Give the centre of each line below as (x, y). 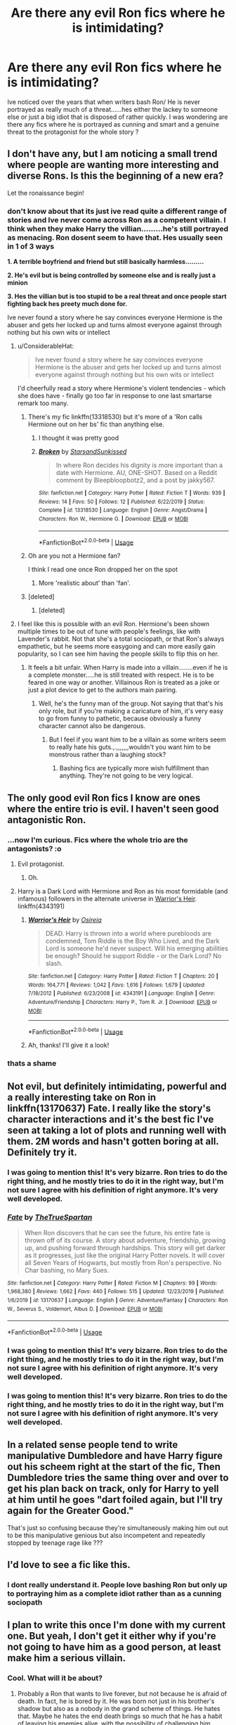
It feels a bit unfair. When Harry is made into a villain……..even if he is (128, 668)
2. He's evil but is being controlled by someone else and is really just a (112, 275)
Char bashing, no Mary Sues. (67, 1270)
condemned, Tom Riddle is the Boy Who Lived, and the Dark (132, 941)
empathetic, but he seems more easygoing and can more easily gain (116, 647)
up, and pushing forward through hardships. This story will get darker (125, 1247)
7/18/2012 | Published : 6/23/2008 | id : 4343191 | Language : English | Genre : (122, 993)
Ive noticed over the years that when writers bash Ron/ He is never (104, 102)
